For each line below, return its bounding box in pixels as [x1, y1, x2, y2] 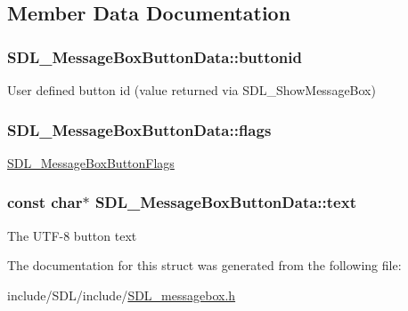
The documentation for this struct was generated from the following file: [7, 256, 402, 275]
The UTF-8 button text [7, 226, 137, 244]
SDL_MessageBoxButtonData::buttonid [7, 45, 302, 68]
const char [7, 191, 83, 213]
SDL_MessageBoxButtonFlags [7, 153, 175, 171]
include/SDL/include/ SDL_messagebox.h [7, 285, 236, 304]
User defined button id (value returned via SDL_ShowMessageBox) [7, 81, 376, 99]
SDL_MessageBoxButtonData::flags [7, 118, 272, 140]
